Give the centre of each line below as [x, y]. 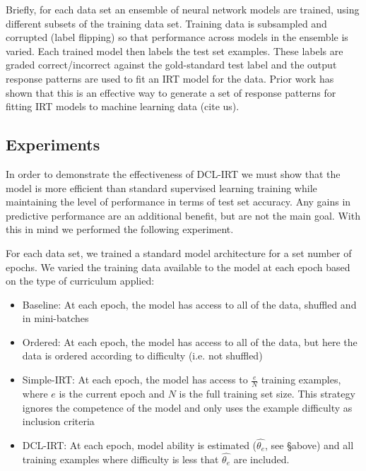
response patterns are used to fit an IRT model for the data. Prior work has [170, 78]
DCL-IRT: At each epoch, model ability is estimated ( [140, 445]
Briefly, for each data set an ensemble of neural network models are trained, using [183, 9]
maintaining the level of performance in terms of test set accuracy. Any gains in [178, 202]
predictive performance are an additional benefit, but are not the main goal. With [183, 215]
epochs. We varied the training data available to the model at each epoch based [178, 267]
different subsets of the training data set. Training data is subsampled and [166, 23]
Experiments [53, 144]
